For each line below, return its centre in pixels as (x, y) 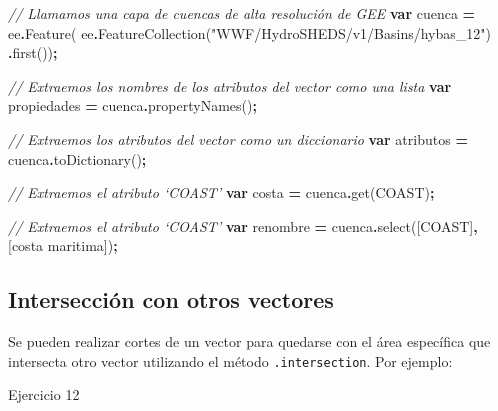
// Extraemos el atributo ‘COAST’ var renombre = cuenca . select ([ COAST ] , (243, 225)
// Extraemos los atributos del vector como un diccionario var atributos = (238, 138)
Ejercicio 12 (44, 394)
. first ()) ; (33, 52)
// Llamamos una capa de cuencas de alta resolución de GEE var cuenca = (242, 13)
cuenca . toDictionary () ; (77, 158)
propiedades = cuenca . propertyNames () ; (132, 105)
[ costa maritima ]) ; (63, 245)
